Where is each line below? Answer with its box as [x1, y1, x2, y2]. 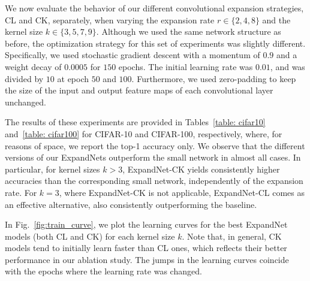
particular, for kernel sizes [5, 162, 100, 175]
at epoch [57, 72, 89, 84]
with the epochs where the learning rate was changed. [5, 265, 202, 277]
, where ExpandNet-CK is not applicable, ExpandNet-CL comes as [59, 186, 305, 198]
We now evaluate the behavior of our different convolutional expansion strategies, [5, 2, 304, 14]
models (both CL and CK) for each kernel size [5, 229, 175, 242]
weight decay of [5, 60, 62, 72]
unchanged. [5, 95, 46, 108]
